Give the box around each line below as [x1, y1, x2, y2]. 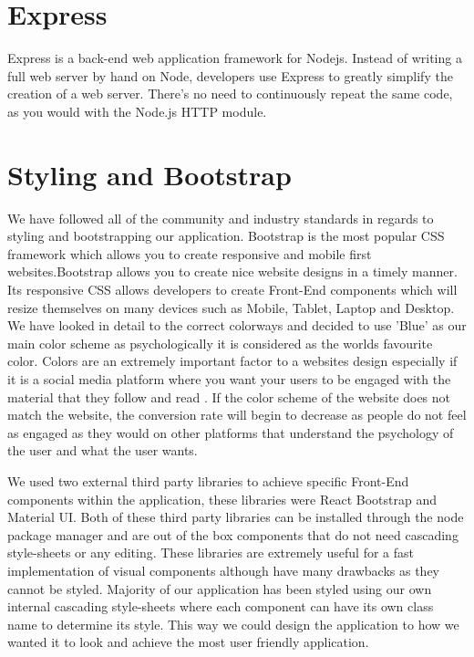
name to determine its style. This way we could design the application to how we [7, 614, 459, 633]
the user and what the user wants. [7, 441, 198, 460]
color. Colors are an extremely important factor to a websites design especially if [7, 351, 458, 370]
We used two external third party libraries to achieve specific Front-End [7, 471, 409, 490]
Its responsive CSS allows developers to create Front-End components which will [7, 280, 458, 298]
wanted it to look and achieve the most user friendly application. [7, 632, 369, 652]
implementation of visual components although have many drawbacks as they [7, 560, 440, 579]
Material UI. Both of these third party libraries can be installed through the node [7, 507, 464, 527]
